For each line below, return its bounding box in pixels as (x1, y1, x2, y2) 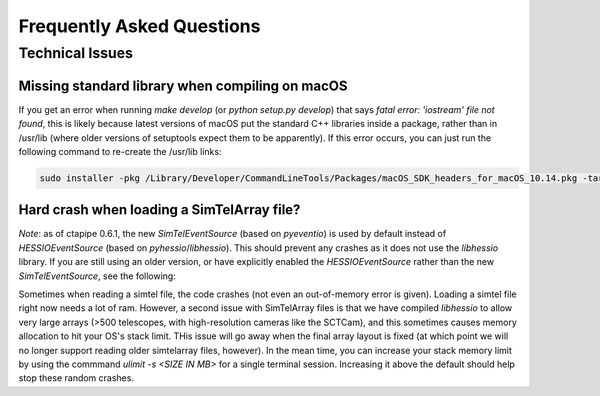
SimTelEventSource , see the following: (18, 270, 177, 282)
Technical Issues (18, 44, 134, 62)
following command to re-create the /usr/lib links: (18, 145, 222, 157)
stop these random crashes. (18, 372, 135, 384)
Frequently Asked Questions (18, 15, 261, 37)
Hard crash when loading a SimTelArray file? (18, 201, 301, 219)
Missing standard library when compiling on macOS (18, 77, 348, 94)
